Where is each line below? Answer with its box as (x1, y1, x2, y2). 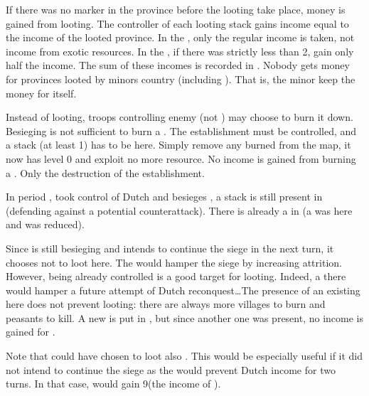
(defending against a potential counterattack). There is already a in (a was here (6, 203, 353, 218)
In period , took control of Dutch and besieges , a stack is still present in (6, 189, 323, 204)
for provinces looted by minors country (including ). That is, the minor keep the (6, 71, 355, 86)
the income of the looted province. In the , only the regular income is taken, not (6, 30, 355, 45)
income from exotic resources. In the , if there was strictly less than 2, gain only (6, 43, 354, 58)
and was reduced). (6, 217, 85, 232)
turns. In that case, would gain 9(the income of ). (6, 376, 221, 391)
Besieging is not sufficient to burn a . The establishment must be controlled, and (6, 123, 357, 138)
